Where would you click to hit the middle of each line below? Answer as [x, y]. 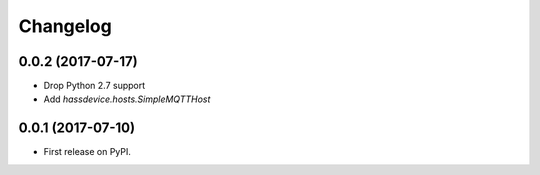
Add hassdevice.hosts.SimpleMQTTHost [127, 99]
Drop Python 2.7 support [94, 86]
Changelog [65, 26]
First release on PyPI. [87, 152]
